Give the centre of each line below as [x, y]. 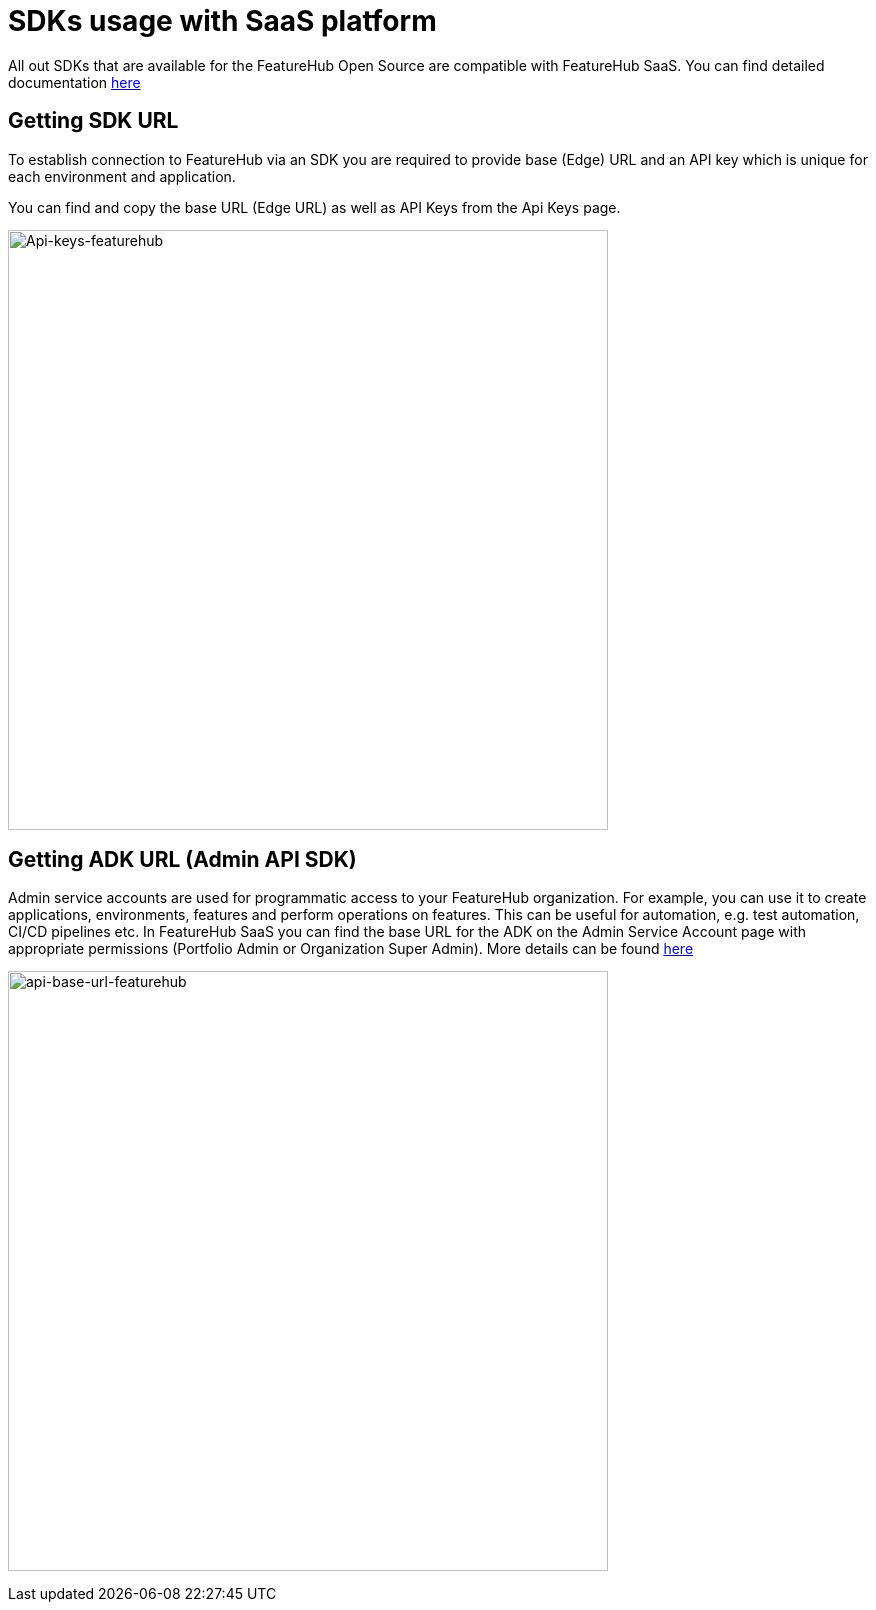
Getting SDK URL [93, 121]
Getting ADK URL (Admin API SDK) [182, 860]
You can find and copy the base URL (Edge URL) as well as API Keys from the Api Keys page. [314, 207]
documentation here [74, 82]
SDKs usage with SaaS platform [222, 21]
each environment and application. [122, 176]
